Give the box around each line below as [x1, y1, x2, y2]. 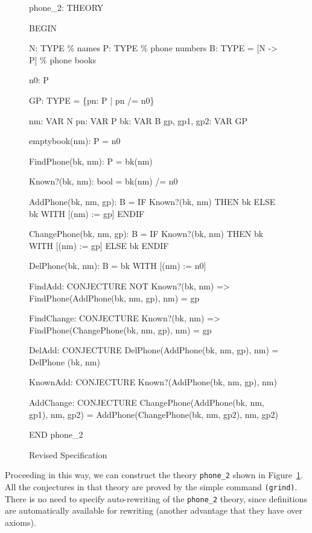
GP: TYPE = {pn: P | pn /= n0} [29, 93, 154, 106]
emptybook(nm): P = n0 [29, 134, 121, 147]
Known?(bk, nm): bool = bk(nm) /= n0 [29, 175, 178, 188]
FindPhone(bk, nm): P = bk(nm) [29, 154, 153, 167]
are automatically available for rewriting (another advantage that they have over [5, 504, 302, 517]
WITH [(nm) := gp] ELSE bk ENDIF [29, 239, 169, 251]
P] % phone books [29, 53, 97, 66]
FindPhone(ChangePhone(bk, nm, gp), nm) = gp [29, 323, 212, 336]
